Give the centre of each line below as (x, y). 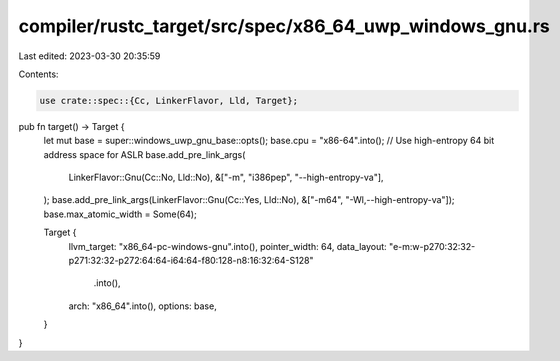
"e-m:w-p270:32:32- (432, 246)
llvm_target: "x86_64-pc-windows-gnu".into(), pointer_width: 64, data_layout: (227, 246)
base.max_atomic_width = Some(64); (120, 214)
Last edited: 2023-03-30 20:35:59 (89, 56)
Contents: (38, 74)
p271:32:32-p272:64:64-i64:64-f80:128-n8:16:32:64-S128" (191, 261)
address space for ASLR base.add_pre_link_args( (144, 154)
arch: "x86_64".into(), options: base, (142, 306)
